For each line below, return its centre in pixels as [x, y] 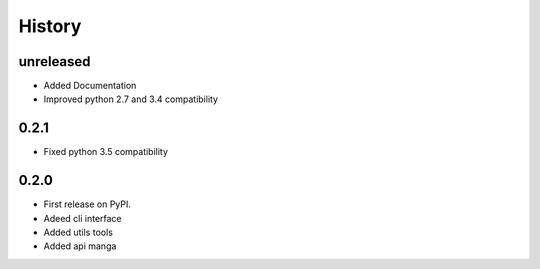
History [50, 26]
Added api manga [80, 246]
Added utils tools [78, 232]
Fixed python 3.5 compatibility [106, 152]
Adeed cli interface [82, 218]
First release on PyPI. [87, 204]
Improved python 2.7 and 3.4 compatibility [131, 99]
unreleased [54, 61]
